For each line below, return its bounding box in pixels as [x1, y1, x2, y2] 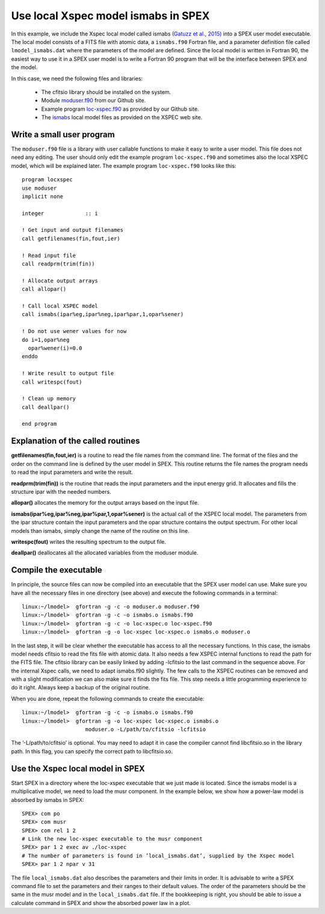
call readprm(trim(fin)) [22, 261, 95, 267]
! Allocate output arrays [22, 277, 99, 284]
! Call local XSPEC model [22, 303, 99, 309]
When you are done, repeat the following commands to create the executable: [11, 695, 205, 702]
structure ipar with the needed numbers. [11, 488, 111, 495]
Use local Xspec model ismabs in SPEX [11, 9, 210, 22]
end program [22, 420, 57, 427]
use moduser [22, 184, 57, 191]
